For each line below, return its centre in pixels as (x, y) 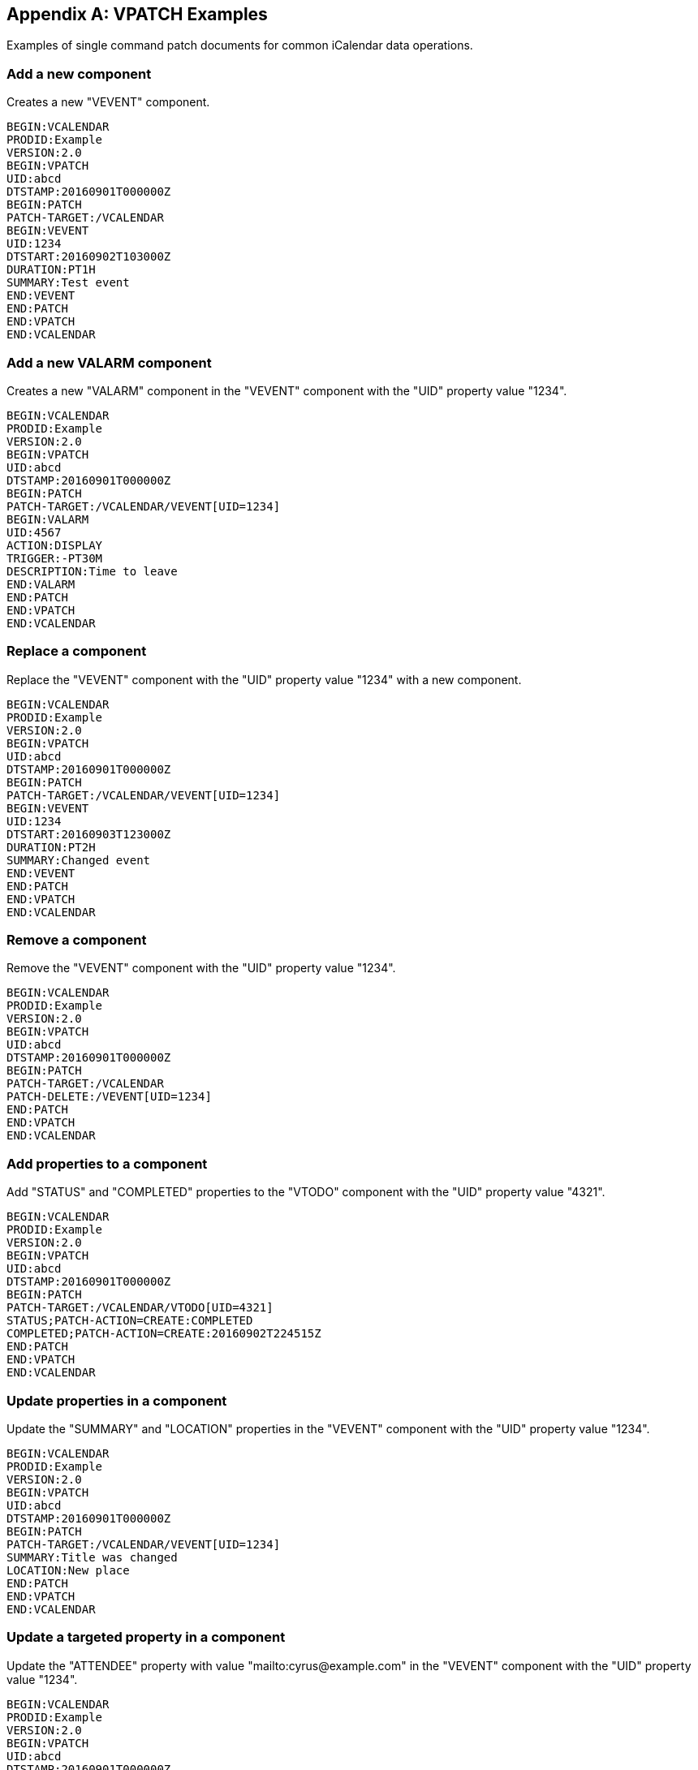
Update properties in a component (117, 1400)
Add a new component (79, 73)
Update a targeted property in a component (146, 1637)
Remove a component (77, 940)
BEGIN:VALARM (48, 519)
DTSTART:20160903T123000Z (89, 834)
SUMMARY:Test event (68, 283)
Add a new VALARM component (109, 362)
